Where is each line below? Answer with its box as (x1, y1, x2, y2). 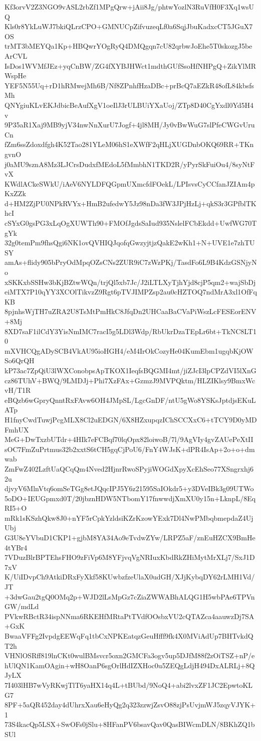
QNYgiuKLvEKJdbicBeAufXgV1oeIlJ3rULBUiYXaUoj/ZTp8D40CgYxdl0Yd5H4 (5, 99, 254, 110)
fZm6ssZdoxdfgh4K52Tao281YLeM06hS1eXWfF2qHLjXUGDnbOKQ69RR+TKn (5, 139, 254, 150)
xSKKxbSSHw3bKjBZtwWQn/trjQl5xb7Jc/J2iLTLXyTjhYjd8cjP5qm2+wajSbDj (5, 276, 256, 287)
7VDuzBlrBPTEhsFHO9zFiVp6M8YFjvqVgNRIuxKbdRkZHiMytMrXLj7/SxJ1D (5, 552, 255, 562)
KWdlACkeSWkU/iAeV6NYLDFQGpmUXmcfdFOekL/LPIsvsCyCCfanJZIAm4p (5, 178, 255, 189)
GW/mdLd (5, 601, 39, 612)
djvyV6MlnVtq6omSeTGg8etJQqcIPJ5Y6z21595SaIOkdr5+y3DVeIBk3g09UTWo (5, 483, 254, 494)
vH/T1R (5, 385, 31, 395)
